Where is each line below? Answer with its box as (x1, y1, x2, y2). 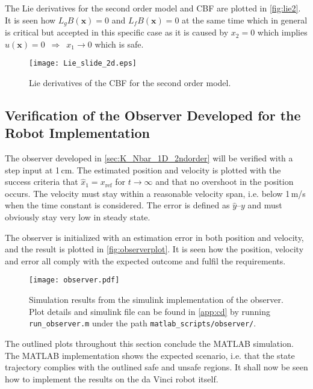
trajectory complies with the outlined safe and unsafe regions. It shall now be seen (5, 361, 308, 373)
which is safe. (95, 37, 144, 50)
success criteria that (5, 175, 78, 188)
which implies (257, 26, 308, 39)
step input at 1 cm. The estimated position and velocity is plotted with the (5, 163, 281, 176)
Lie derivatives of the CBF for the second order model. (29, 76, 231, 89)
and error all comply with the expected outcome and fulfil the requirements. (5, 254, 286, 267)
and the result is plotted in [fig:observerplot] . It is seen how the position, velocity (5, 243, 304, 255)
